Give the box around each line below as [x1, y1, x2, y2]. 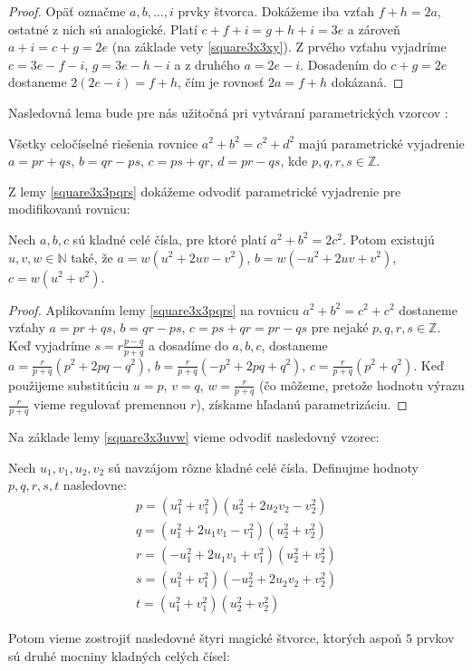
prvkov [416, 628, 455, 647]
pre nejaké [311, 318, 369, 337]
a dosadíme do [148, 335, 228, 354]
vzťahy [8, 318, 45, 337]
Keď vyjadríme [8, 335, 91, 354]
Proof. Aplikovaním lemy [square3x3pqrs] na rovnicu [8, 300, 299, 319]
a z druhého [174, 54, 240, 73]
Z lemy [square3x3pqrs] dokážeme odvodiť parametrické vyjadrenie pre [8, 181, 401, 200]
